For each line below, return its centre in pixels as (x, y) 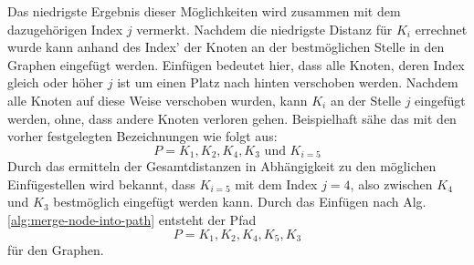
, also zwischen (391, 183)
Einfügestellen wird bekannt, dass (101, 183)
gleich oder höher (56, 82)
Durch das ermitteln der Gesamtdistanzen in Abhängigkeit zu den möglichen (222, 166)
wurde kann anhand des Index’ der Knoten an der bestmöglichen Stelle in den (226, 47)
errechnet (441, 29)
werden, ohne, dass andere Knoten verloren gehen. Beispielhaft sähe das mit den (232, 118)
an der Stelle (365, 100)
